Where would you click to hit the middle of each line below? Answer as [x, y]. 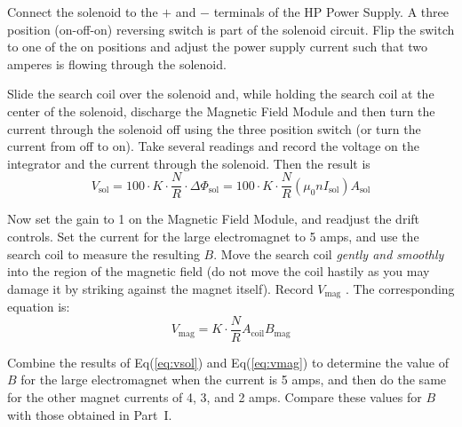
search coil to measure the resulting [104, 253]
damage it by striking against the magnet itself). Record [160, 288]
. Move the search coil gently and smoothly [329, 253]
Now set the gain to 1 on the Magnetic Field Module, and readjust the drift [214, 219]
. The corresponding [400, 288]
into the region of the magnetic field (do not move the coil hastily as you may [219, 271]
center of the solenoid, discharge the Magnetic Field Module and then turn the [221, 111]
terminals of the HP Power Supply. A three [331, 12]
